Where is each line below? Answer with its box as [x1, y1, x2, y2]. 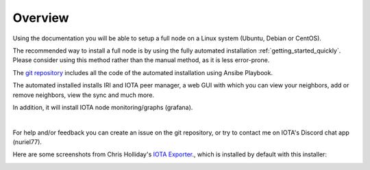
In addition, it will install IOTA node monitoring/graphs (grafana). [12, 103, 193, 111]
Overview [12, 10, 69, 25]
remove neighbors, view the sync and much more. [12, 91, 154, 99]
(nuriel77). [12, 138, 42, 146]
